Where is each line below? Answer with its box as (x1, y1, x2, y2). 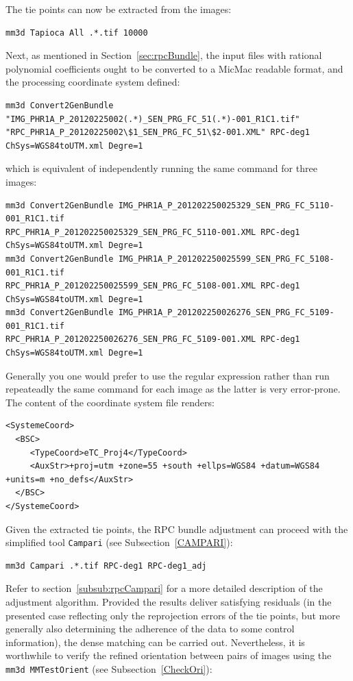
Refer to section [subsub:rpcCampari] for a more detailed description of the (5, 581, 323, 595)
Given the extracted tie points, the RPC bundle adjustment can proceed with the (5, 521, 348, 536)
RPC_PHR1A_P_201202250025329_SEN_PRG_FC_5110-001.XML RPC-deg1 (5, 227, 300, 237)
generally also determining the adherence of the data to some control (5, 621, 295, 636)
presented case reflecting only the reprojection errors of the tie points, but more (5, 608, 340, 622)
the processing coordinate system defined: (5, 75, 180, 89)
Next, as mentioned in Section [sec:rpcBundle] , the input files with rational (5, 48, 322, 62)
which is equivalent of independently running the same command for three (5, 161, 317, 175)
